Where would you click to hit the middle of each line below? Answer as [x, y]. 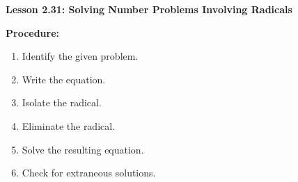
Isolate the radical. [62, 102]
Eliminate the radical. [69, 125]
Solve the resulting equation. [83, 149]
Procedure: [33, 32]
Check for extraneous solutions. [89, 173]
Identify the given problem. [80, 56]
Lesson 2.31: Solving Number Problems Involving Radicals [149, 9]
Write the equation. [64, 79]
